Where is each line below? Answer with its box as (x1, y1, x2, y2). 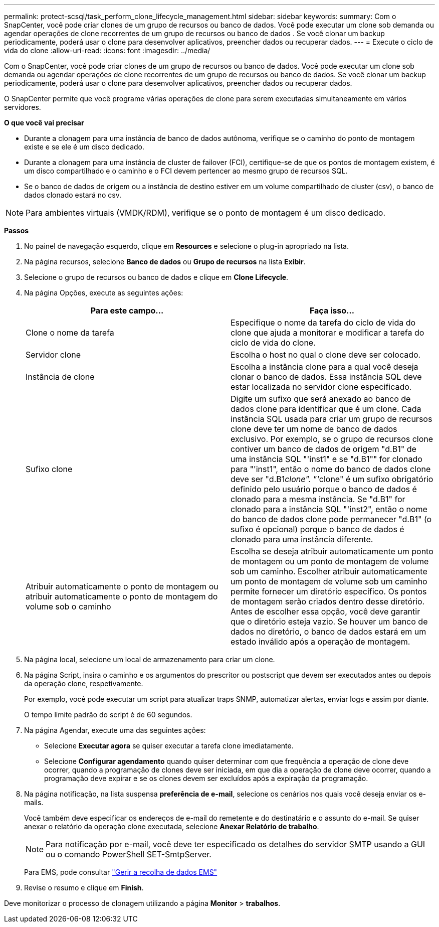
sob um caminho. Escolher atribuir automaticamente (231, 566, 427, 576)
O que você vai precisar (4, 118, 84, 127)
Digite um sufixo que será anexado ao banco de (231, 394, 411, 404)
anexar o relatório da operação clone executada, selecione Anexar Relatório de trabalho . (24, 822, 319, 831)
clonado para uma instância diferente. (231, 534, 373, 544)
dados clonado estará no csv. (24, 191, 121, 199)
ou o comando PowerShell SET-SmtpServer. (46, 849, 211, 859)
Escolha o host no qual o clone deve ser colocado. (231, 350, 421, 360)
